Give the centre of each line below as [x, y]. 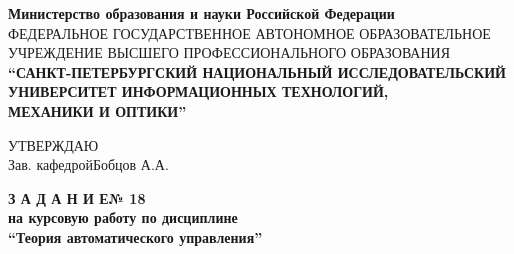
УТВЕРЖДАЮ [53, 144]
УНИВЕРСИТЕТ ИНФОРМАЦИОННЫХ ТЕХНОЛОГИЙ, [198, 91]
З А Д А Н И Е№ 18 [77, 197]
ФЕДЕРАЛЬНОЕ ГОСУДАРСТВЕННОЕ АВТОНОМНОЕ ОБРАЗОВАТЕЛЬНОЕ [249, 32]
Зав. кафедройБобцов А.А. [88, 164]
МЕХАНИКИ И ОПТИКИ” [97, 110]
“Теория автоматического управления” [135, 236]
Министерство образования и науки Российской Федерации [201, 13]
